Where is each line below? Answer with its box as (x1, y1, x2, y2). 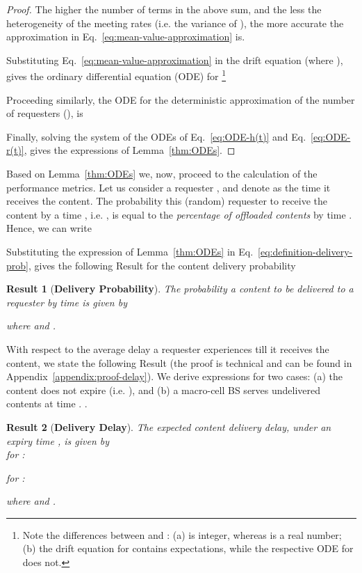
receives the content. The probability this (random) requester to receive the (6, 194, 328, 208)
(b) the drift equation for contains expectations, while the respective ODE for (22, 541, 354, 556)
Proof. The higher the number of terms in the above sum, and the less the (6, 2, 322, 16)
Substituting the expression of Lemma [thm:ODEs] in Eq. (6, 244, 254, 258)
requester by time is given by (6, 295, 127, 309)
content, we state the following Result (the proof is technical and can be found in (6, 355, 352, 370)
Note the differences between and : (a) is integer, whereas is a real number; (22, 527, 342, 542)
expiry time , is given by (6, 433, 110, 448)
